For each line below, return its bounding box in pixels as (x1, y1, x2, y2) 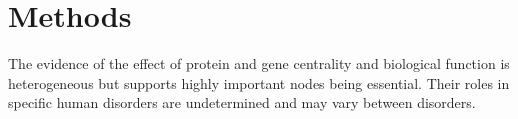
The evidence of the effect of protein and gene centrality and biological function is (8, 53, 510, 74)
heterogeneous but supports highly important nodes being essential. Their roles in (8, 72, 510, 93)
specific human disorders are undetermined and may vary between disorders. (8, 92, 476, 113)
